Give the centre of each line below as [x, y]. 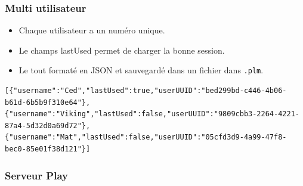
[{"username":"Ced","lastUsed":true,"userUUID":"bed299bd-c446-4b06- [146, 91]
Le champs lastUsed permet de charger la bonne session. [122, 50]
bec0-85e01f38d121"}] [48, 149]
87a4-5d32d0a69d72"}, [48, 125]
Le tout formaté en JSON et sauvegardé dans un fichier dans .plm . [141, 70]
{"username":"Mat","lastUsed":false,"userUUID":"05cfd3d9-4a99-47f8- [146, 137]
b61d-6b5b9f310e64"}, [48, 102]
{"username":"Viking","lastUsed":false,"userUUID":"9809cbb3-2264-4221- [152, 114]
